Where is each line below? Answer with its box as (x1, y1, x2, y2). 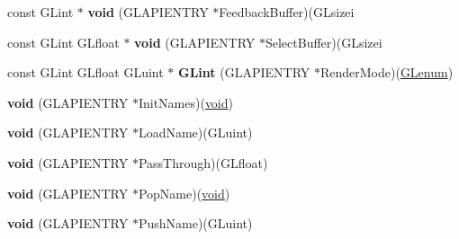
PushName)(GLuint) (138, 214, 253, 233)
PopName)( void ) (138, 183, 230, 202)
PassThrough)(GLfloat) (138, 153, 268, 172)
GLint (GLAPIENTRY (177, 63, 310, 82)
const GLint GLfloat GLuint (7, 63, 164, 82)
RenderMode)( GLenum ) (319, 63, 454, 82)
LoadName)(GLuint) (138, 123, 253, 142)
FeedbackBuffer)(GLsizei (219, 3, 355, 21)
